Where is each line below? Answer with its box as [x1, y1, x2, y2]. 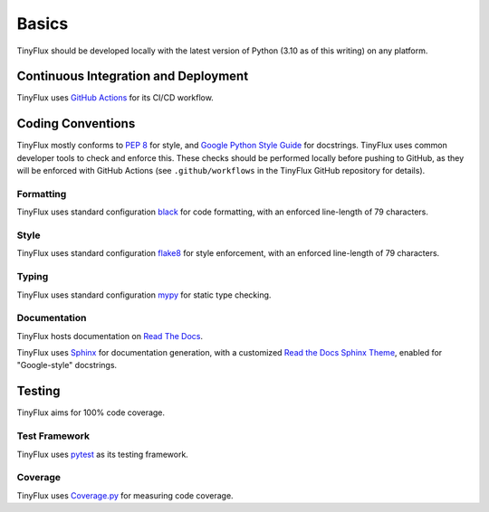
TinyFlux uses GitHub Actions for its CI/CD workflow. [16, 92, 215, 103]
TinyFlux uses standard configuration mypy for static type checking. [16, 289, 272, 300]
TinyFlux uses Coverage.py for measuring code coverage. [16, 489, 235, 501]
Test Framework [16, 430, 91, 442]
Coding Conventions [16, 116, 136, 131]
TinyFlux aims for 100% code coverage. [16, 407, 166, 418]
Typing [16, 270, 49, 283]
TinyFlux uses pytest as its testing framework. [16, 449, 189, 460]
